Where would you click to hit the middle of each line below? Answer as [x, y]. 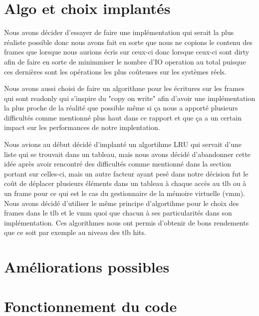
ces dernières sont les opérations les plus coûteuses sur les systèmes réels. [115, 71]
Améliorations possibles [87, 267]
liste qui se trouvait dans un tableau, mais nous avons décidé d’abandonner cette [128, 154]
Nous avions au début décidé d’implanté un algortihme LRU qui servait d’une [123, 144]
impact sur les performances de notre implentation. [82, 127]
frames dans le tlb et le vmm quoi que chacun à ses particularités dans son [118, 213]
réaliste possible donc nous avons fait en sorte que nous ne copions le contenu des [128, 42]
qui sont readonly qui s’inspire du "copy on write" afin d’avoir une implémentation [130, 98]
